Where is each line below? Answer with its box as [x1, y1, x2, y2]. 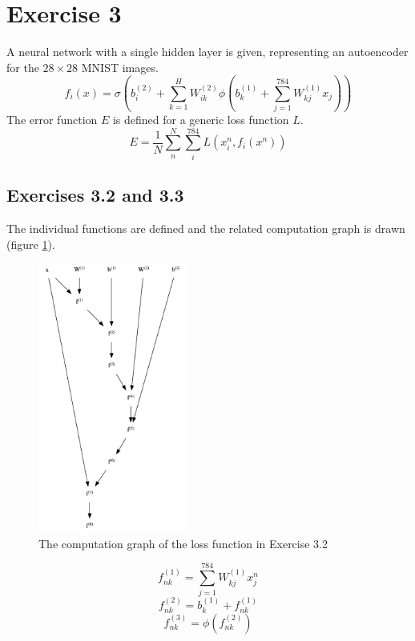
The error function [6, 111, 98, 128]
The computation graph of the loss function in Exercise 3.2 [38, 535, 328, 551]
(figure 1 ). [6, 235, 55, 252]
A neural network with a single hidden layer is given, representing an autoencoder [6, 43, 409, 60]
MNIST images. [81, 58, 159, 75]
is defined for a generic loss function [112, 111, 289, 128]
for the [6, 58, 39, 75]
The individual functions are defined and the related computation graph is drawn [6, 220, 405, 237]
